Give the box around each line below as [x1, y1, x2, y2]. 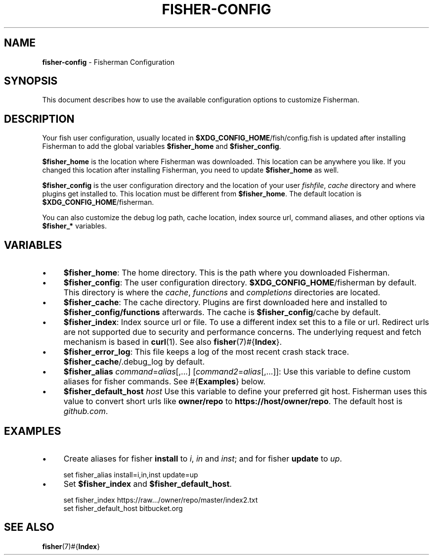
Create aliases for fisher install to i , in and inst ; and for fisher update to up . [63, 453, 342, 464]
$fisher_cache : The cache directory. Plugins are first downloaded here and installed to [63, 297, 388, 308]
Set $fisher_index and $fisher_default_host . [63, 478, 232, 489]
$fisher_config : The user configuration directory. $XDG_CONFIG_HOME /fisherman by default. [63, 278, 417, 288]
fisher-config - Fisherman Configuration [42, 57, 175, 66]
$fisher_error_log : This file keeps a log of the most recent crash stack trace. [63, 347, 349, 357]
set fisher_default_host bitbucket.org [63, 504, 183, 512]
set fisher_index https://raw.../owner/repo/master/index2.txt [63, 495, 258, 504]
